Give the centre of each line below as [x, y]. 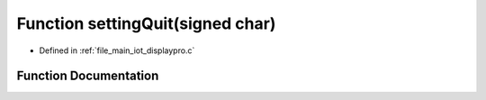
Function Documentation [88, 76]
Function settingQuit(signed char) [146, 23]
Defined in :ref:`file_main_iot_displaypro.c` [117, 50]
